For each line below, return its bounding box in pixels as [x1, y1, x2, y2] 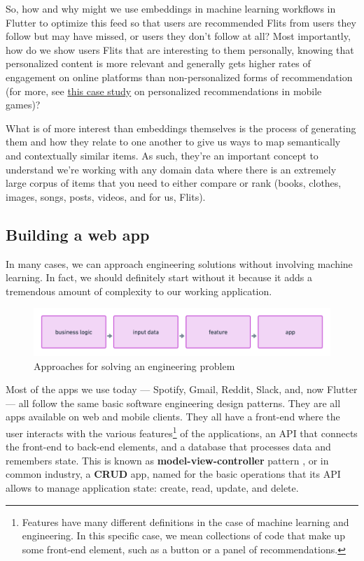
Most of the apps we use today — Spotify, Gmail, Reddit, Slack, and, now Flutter [6, 382, 358, 397]
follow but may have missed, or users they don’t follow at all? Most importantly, [6, 29, 351, 43]
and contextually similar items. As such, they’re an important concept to [6, 148, 318, 162]
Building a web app [6, 223, 150, 245]
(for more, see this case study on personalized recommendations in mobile [6, 83, 322, 98]
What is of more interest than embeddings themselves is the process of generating [6, 120, 356, 135]
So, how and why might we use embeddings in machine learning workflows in [6, 1, 336, 15]
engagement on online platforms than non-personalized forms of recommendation [6, 69, 353, 84]
